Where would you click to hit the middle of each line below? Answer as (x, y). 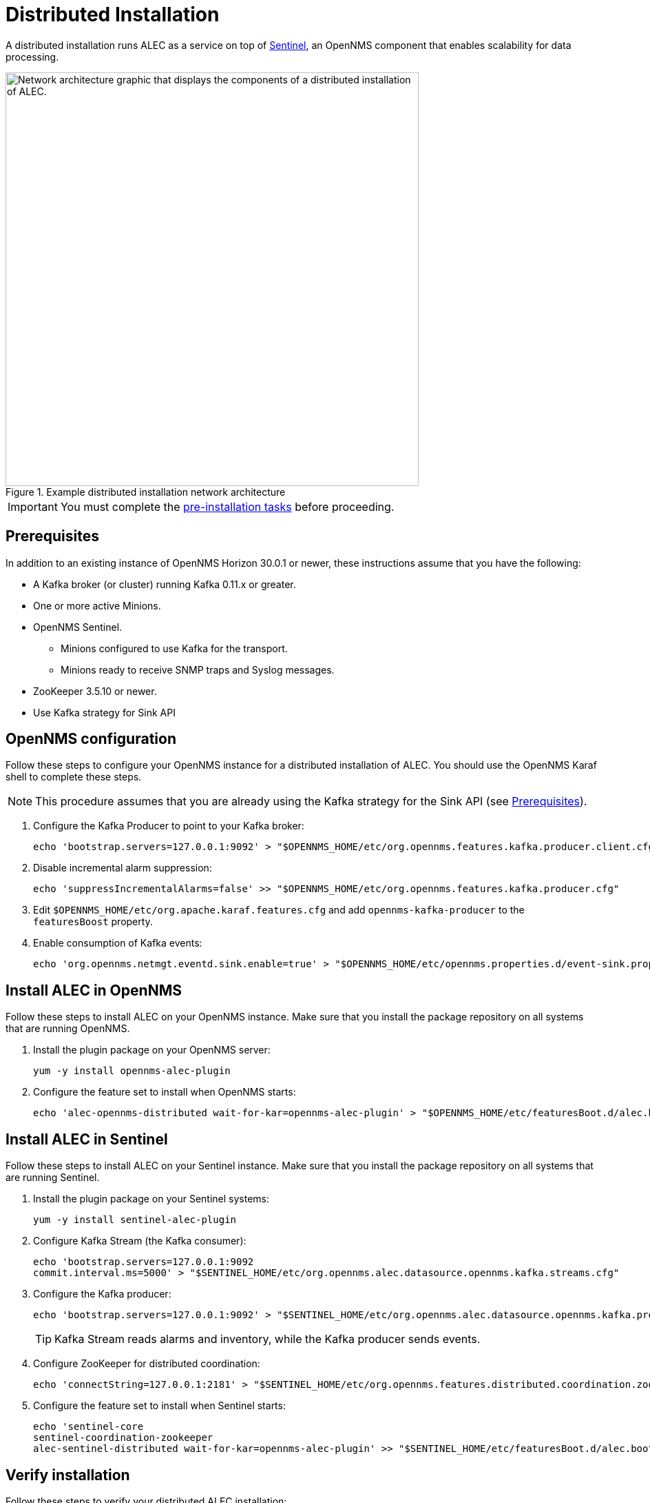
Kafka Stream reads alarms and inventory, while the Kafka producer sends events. (268, 1339)
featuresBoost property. (93, 922)
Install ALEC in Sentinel (87, 1139)
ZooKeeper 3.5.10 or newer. (95, 691)
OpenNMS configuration (91, 739)
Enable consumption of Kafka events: (118, 943)
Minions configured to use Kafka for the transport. (174, 648)
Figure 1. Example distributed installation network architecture (146, 492)
